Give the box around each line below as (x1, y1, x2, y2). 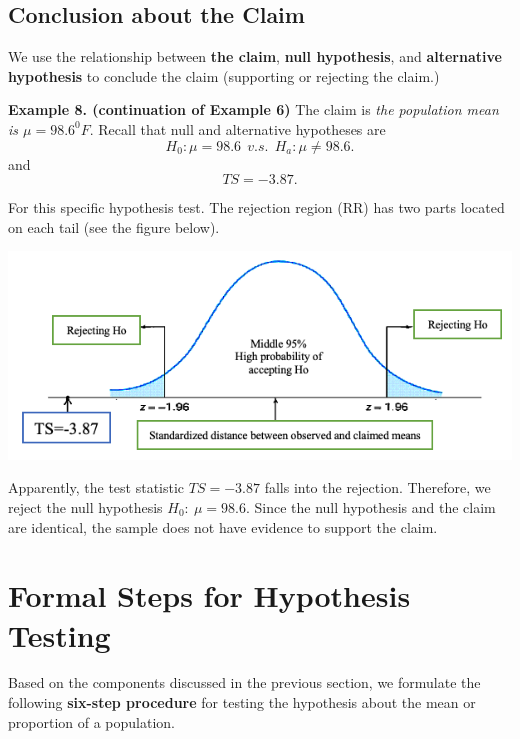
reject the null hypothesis (8, 496, 163, 517)
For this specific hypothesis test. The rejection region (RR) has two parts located (8, 197, 505, 218)
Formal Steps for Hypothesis (8, 575, 411, 616)
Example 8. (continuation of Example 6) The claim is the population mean (8, 99, 499, 120)
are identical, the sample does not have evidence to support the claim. (8, 516, 438, 537)
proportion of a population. (8, 711, 175, 732)
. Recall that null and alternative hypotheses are (89, 118, 386, 139)
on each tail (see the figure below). (8, 216, 220, 237)
